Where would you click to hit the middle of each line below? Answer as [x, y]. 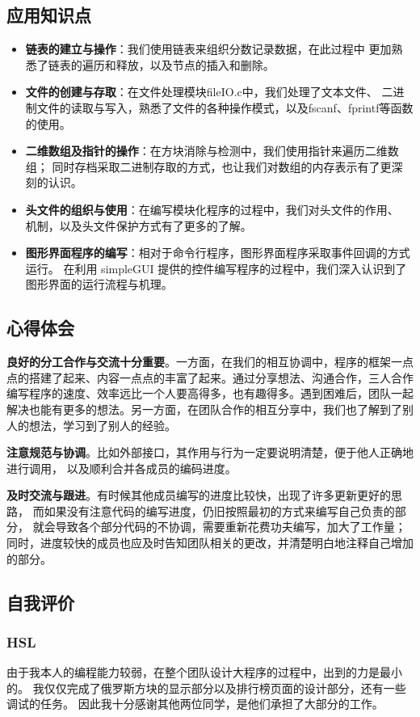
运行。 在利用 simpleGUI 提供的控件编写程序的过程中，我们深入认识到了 [216, 268]
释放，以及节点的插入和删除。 [195, 64]
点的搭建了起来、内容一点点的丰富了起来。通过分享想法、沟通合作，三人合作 [210, 377]
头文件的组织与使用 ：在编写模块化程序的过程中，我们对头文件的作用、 [212, 209]
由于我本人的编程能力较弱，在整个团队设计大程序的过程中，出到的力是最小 [204, 672]
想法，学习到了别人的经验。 [102, 425]
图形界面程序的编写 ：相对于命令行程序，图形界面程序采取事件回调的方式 [218, 253]
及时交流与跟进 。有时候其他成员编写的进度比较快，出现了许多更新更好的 [199, 495]
